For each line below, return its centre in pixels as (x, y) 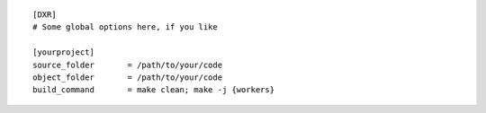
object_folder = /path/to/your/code (128, 77)
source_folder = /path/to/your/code (128, 65)
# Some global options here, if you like (125, 27)
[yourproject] (63, 52)
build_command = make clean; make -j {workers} (153, 90)
